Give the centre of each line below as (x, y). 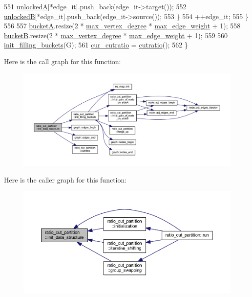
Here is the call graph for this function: (63, 61)
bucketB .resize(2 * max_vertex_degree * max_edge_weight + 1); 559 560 (116, 35)
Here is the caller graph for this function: (65, 179)
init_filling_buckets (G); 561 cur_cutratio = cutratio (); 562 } (96, 45)
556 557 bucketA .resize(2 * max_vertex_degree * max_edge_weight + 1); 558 (122, 26)
